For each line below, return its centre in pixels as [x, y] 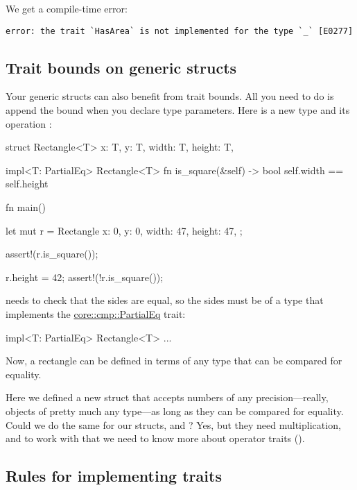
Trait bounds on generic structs [121, 67]
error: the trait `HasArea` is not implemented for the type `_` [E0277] [180, 31]
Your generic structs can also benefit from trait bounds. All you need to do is [170, 96]
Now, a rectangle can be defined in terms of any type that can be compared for [174, 361]
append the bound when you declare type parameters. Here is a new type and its [178, 110]
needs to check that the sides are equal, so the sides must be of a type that [165, 300]
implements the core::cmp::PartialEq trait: [96, 313]
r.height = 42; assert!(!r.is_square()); [85, 277]
